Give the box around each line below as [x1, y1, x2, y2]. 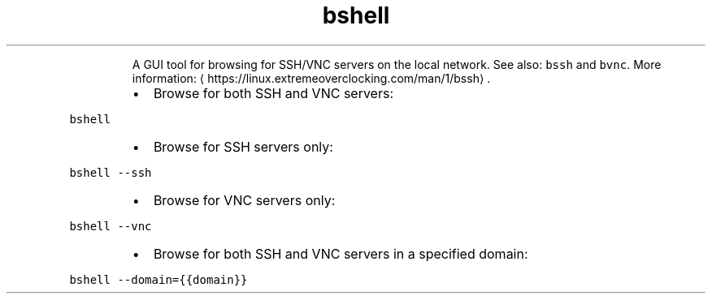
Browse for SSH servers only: [153, 138, 333, 155]
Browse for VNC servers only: [153, 191, 336, 208]
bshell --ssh [69, 165, 152, 179]
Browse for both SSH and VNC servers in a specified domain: [153, 245, 528, 262]
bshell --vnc [69, 219, 152, 233]
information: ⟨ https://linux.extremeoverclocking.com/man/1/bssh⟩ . [132, 71, 491, 85]
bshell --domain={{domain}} [69, 272, 248, 286]
